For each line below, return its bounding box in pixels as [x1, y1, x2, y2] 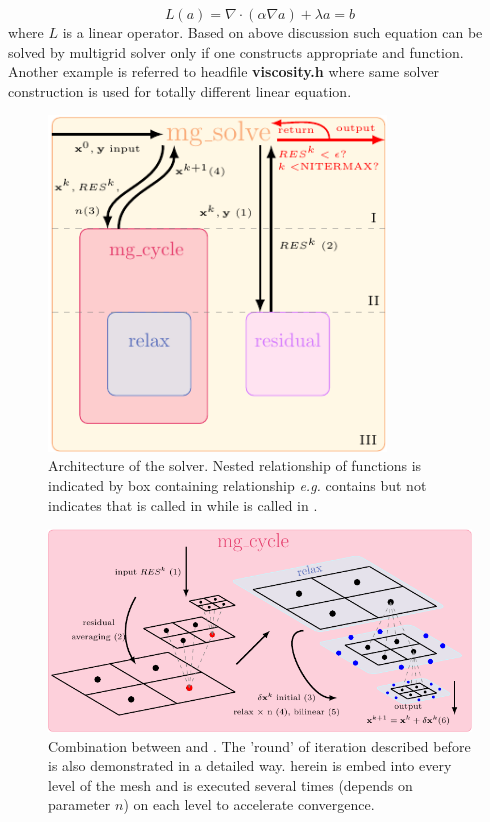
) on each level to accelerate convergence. [123, 794, 375, 815]
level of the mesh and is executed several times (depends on [48, 774, 413, 795]
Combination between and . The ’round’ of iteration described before [48, 735, 471, 756]
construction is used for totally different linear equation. [8, 80, 352, 101]
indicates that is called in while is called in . [48, 494, 318, 515]
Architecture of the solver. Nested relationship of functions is [48, 455, 422, 476]
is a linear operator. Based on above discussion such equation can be [62, 22, 483, 42]
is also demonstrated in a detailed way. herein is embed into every [48, 755, 452, 776]
